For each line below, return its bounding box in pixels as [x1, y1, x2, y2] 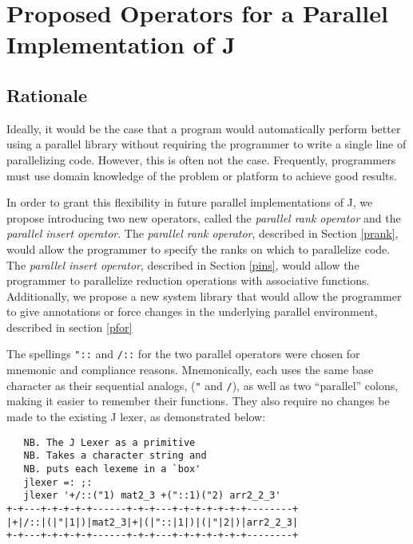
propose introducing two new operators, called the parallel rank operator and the [6, 209, 401, 226]
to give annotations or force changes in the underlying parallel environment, [6, 303, 378, 320]
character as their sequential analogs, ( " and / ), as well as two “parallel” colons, [6, 376, 399, 393]
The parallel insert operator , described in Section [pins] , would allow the [6, 256, 359, 273]
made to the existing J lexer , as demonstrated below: [6, 408, 266, 424]
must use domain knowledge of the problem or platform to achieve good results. [6, 167, 397, 183]
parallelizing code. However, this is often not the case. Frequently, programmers [6, 151, 396, 168]
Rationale [6, 82, 87, 107]
